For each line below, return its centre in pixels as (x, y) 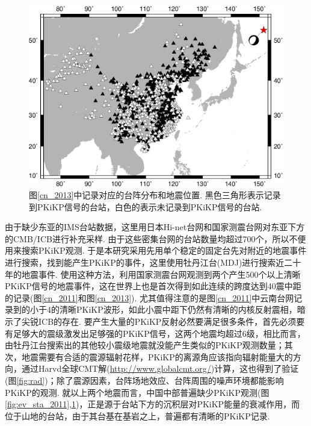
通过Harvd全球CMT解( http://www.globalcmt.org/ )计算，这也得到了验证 (160, 368)
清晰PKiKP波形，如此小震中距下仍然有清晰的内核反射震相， (178, 309)
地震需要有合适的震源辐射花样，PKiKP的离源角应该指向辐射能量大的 (157, 356)
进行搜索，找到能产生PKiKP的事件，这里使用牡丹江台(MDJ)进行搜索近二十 (153, 262)
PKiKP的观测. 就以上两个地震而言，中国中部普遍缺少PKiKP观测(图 (137, 392)
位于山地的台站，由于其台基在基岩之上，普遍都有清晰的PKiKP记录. (137, 415)
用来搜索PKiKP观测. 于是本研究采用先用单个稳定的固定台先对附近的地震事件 (156, 250)
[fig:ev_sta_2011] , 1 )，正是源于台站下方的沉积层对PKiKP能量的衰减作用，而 (152, 404)
